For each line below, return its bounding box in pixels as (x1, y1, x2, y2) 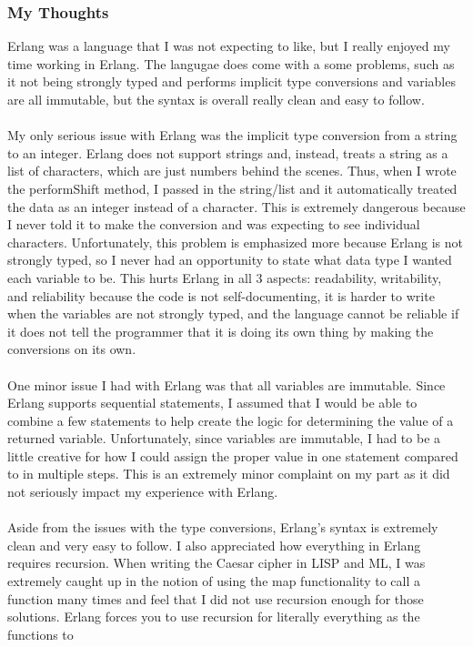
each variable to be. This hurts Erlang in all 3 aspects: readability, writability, (7, 268, 442, 287)
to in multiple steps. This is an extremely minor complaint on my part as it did (7, 464, 450, 483)
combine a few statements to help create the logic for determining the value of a (7, 410, 454, 430)
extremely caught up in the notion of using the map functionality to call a (7, 571, 420, 591)
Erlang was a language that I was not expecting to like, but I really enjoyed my (7, 36, 450, 56)
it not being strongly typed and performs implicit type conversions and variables (7, 72, 456, 91)
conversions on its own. (7, 339, 136, 359)
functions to (7, 624, 74, 643)
